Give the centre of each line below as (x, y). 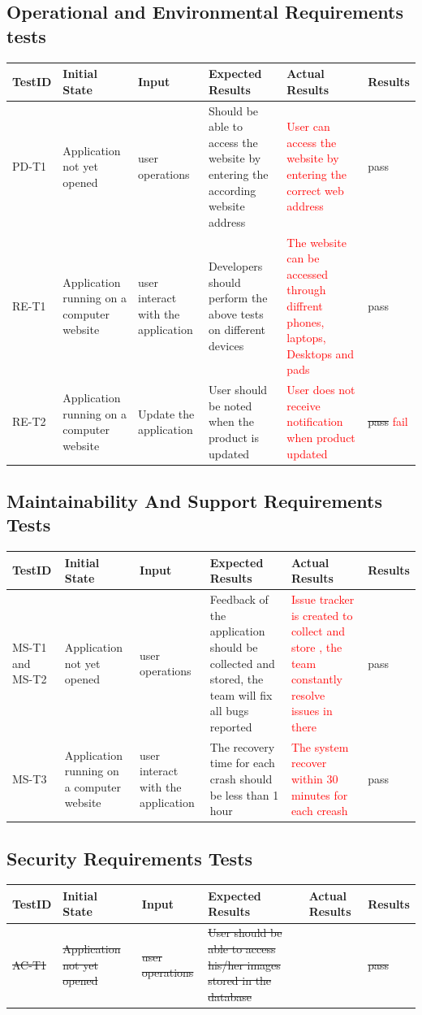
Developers (235, 265)
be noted (230, 405)
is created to (322, 615)
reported (231, 726)
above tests (236, 313)
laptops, (306, 338)
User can (308, 126)
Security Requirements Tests (130, 858)
